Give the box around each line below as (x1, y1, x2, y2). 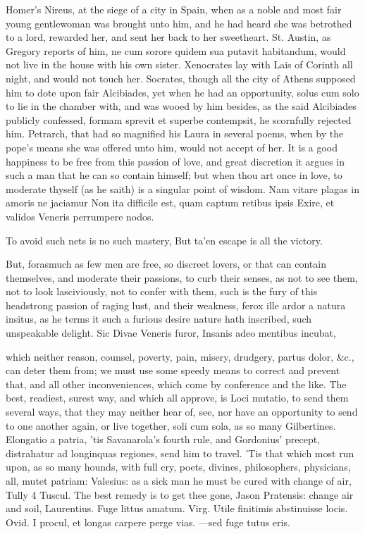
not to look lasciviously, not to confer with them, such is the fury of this (6, 284, 318, 299)
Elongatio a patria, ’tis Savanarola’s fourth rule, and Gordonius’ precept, (6, 432, 321, 447)
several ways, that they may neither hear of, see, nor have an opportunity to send (6, 404, 358, 419)
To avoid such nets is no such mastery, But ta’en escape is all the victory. (6, 232, 323, 247)
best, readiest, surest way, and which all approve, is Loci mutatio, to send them (6, 390, 349, 405)
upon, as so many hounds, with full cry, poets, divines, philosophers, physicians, (6, 459, 351, 474)
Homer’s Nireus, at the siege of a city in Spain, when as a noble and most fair (6, 2, 342, 16)
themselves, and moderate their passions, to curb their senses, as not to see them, (6, 270, 358, 285)
